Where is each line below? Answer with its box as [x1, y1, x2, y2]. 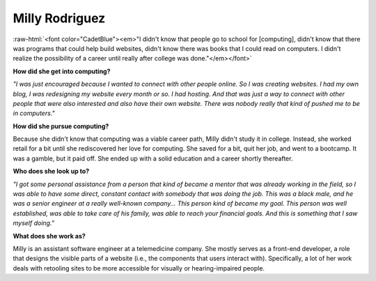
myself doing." [13, 219, 55, 227]
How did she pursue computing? [13, 122, 109, 130]
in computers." [13, 109, 55, 118]
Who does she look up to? [13, 167, 90, 176]
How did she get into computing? [13, 67, 111, 75]
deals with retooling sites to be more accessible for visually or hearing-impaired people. [13, 264, 265, 272]
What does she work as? [13, 231, 86, 240]
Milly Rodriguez [13, 10, 106, 26]
